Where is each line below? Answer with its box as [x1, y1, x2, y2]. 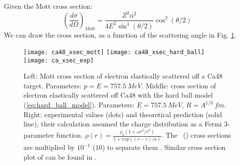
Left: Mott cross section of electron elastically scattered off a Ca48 [24, 71, 223, 81]
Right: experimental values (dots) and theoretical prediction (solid [24, 109, 222, 119]
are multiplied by [24, 142, 75, 152]
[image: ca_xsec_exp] [24, 57, 94, 64]
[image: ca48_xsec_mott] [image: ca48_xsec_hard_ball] [24, 48, 205, 56]
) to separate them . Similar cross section [102, 142, 226, 152]
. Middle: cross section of [141, 80, 216, 90]
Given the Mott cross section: [4, 1, 93, 11]
